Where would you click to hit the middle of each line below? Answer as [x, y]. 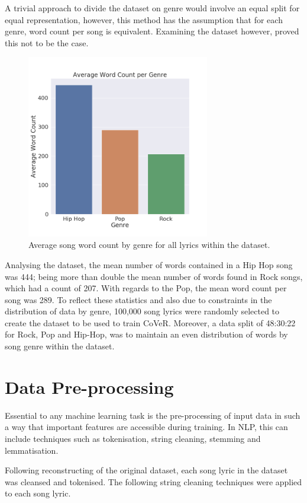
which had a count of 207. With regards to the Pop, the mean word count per [146, 288]
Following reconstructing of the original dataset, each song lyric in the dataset [146, 470]
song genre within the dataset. [60, 346]
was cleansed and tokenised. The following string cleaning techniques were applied [153, 481]
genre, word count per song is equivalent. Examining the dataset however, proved [152, 31]
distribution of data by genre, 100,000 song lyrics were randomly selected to [142, 311]
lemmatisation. [32, 450]
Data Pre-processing [89, 386]
